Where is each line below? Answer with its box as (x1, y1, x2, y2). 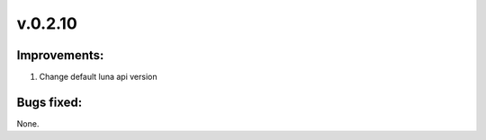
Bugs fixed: (16, 94, 83, 109)
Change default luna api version (39, 72, 157, 83)
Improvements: (16, 48, 104, 63)
